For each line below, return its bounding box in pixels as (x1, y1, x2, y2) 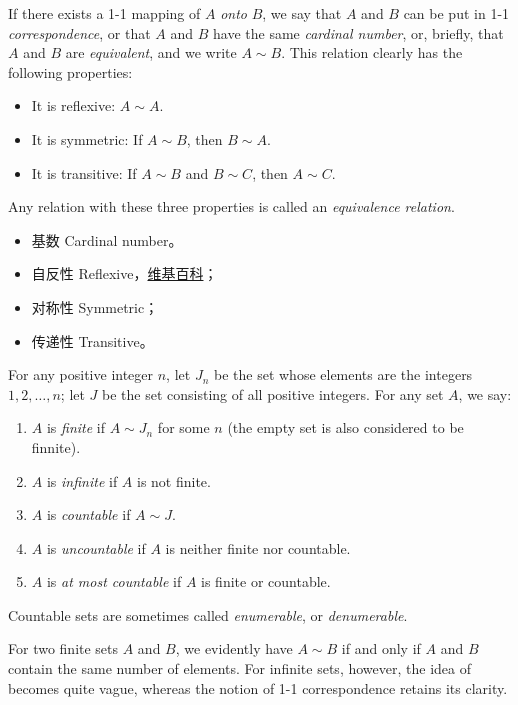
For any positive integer (8, 364, 154, 385)
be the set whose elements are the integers (213, 364, 473, 385)
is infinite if (46, 470, 118, 491)
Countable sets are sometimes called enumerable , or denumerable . (8, 604, 408, 625)
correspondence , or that (8, 22, 151, 43)
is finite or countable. (201, 571, 331, 592)
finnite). (31, 436, 81, 457)
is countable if (46, 504, 131, 525)
